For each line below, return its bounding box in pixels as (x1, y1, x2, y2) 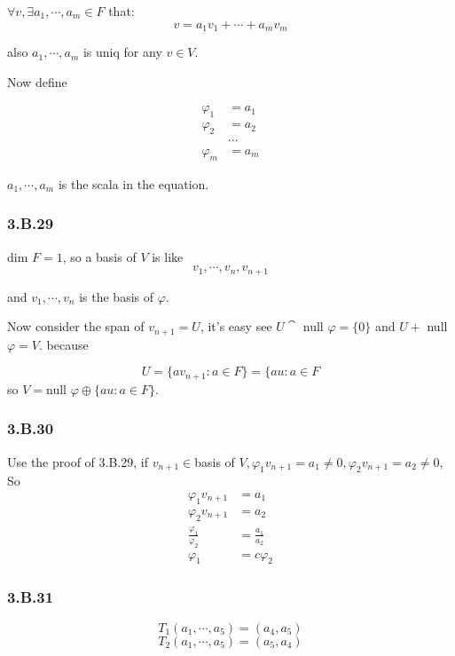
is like (152, 247, 184, 265)
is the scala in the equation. (58, 174, 209, 193)
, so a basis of (62, 247, 137, 265)
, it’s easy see (200, 317, 272, 336)
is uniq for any (82, 43, 162, 61)
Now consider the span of (7, 317, 145, 336)
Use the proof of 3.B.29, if (7, 452, 148, 470)
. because (38, 335, 89, 353)
